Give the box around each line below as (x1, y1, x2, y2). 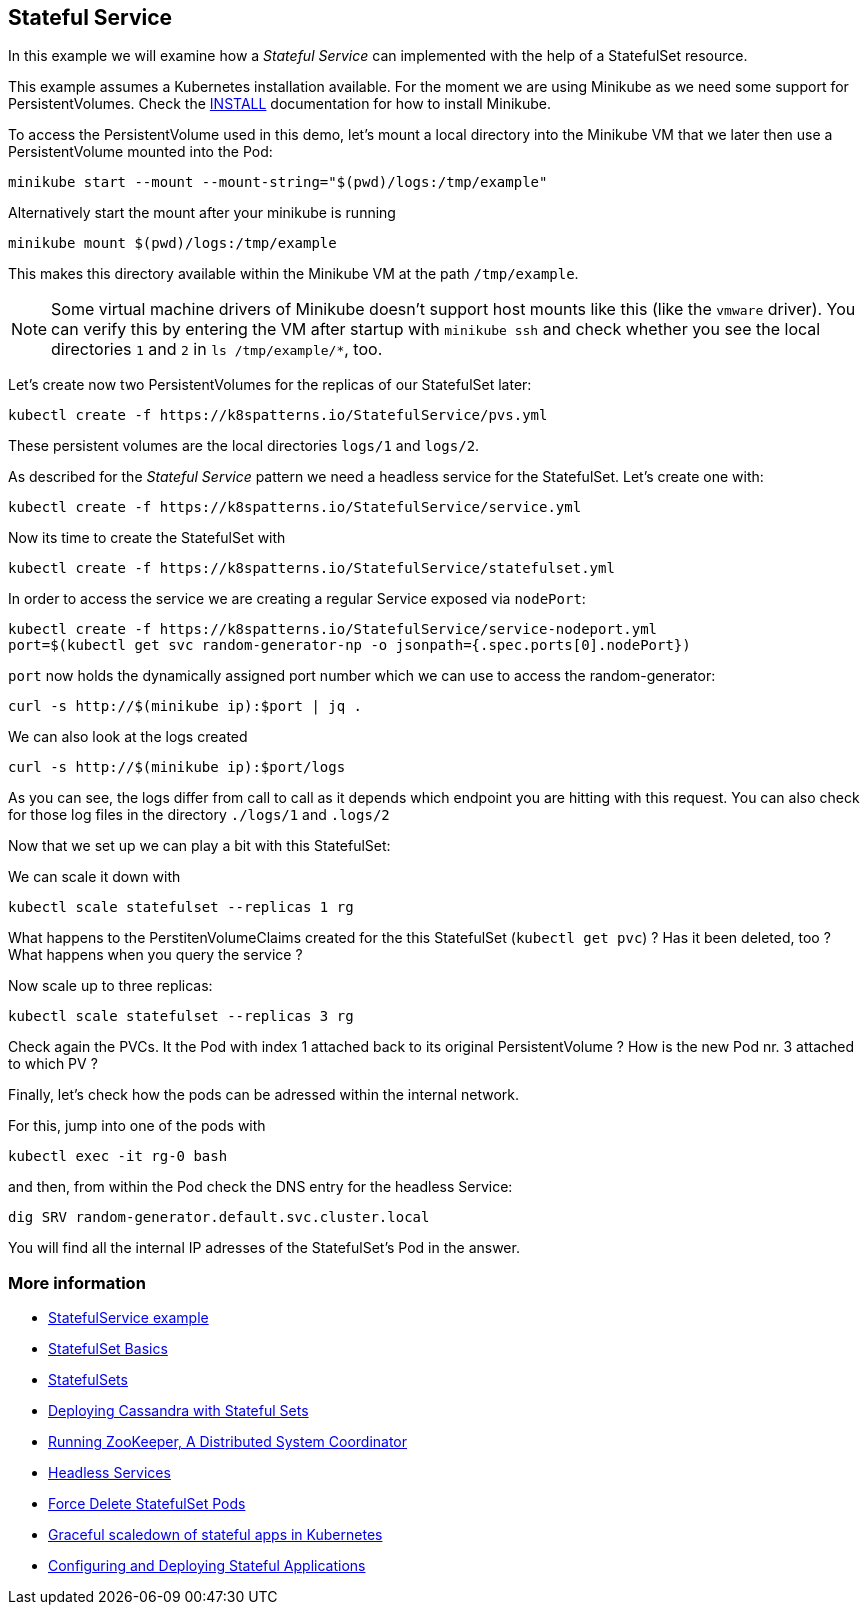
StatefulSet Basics (48, 1340, 168, 1358)
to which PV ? (8, 1055, 98, 1073)
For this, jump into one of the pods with (8, 1117, 266, 1135)
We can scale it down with (8, 868, 181, 886)
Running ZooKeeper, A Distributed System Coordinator (48, 1433, 408, 1451)
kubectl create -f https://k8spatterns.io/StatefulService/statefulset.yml (8, 560, 615, 577)
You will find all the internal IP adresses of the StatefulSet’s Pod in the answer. (8, 1239, 520, 1257)
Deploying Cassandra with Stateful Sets (48, 1402, 309, 1420)
